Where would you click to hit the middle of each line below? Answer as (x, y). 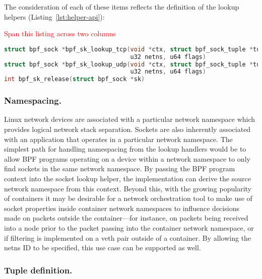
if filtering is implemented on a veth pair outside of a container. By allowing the (128, 237)
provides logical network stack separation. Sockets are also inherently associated (127, 129)
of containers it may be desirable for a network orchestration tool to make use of (128, 198)
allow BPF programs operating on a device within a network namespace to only (127, 158)
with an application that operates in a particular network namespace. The (118, 139)
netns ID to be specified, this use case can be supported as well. (103, 248)
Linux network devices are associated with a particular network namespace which (130, 119)
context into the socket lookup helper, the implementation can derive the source (127, 178)
